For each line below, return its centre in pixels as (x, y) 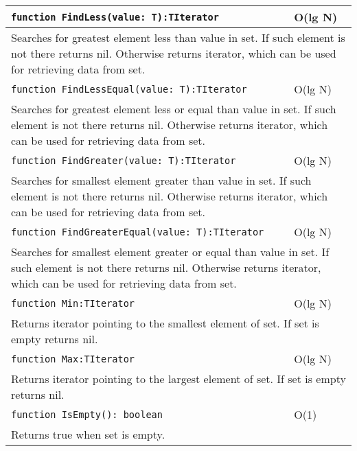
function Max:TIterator (73, 359)
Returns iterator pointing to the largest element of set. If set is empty (178, 379)
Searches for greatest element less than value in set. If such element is (178, 37)
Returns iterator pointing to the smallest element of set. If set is (165, 323)
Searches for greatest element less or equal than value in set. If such (174, 109)
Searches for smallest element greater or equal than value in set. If (170, 252)
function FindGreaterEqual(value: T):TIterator (138, 232)
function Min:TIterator (73, 303)
